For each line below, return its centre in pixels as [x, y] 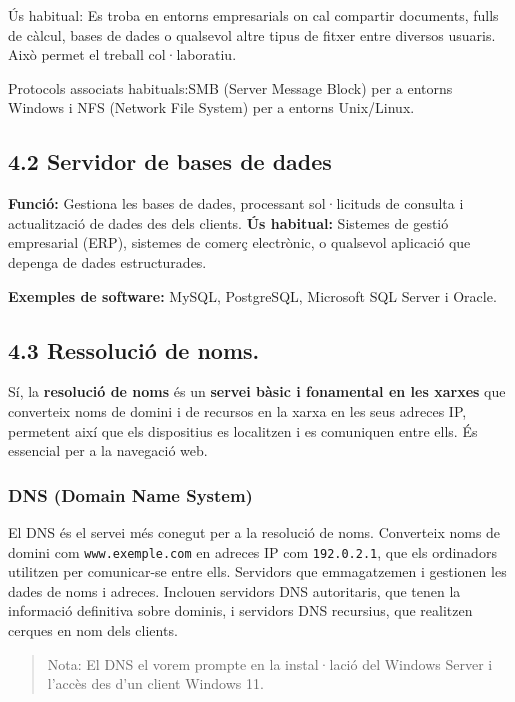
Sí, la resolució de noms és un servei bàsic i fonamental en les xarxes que [257, 391]
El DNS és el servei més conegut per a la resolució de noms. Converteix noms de [254, 531]
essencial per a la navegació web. [108, 450]
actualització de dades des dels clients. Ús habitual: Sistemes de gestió [228, 222]
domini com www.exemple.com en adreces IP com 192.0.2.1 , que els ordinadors [252, 551]
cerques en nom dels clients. [93, 629]
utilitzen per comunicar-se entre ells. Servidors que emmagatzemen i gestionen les [257, 571]
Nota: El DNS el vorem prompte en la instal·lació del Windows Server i [270, 663]
